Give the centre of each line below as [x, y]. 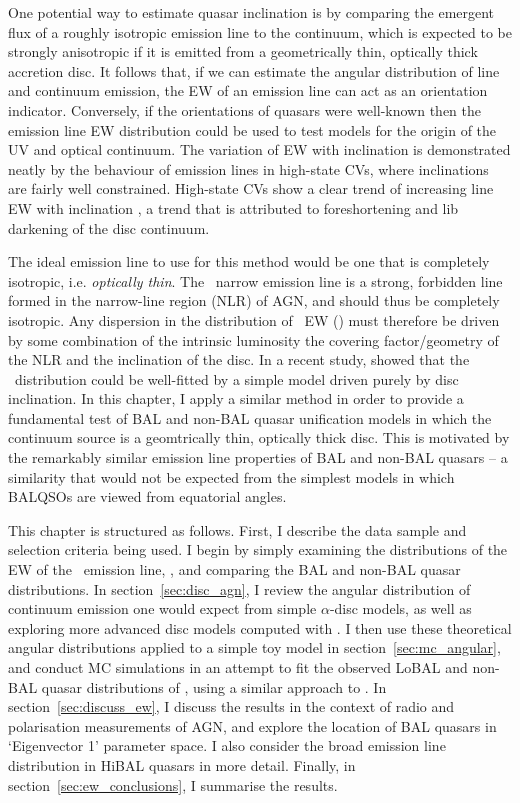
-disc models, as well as [400, 608]
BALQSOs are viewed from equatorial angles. [147, 496]
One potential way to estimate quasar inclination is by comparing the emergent [251, 12]
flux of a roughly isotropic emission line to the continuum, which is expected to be [260, 31]
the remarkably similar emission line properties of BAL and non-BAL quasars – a [258, 457]
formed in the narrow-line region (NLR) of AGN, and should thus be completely [254, 300]
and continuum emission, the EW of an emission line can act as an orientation [248, 90]
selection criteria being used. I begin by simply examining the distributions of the [258, 549]
